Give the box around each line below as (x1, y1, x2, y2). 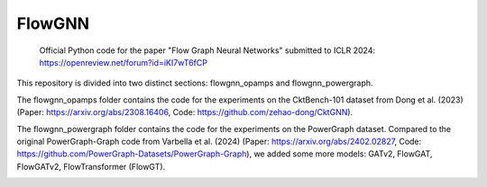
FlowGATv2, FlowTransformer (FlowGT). (16, 161, 166, 172)
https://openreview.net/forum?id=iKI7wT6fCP (39, 57, 207, 67)
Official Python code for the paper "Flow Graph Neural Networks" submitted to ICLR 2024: (39, 45, 376, 56)
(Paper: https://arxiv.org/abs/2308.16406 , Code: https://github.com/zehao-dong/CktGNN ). (16, 107, 354, 118)
